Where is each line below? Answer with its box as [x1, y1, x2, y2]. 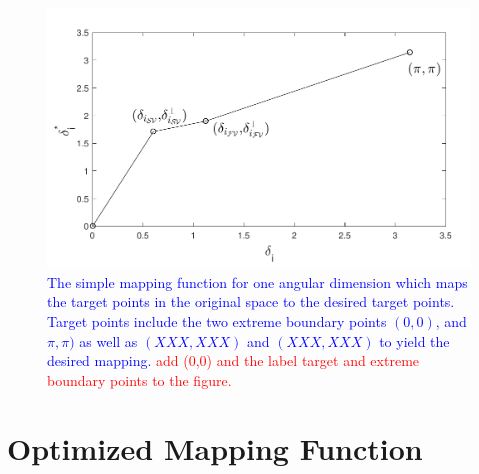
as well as [79, 330, 138, 351]
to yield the [379, 330, 450, 351]
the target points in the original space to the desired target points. [47, 291, 455, 312]
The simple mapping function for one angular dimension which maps [47, 271, 468, 292]
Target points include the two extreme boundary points [47, 310, 387, 331]
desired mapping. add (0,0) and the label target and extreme [47, 350, 420, 371]
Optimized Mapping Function [7, 428, 423, 469]
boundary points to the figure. [47, 369, 232, 390]
